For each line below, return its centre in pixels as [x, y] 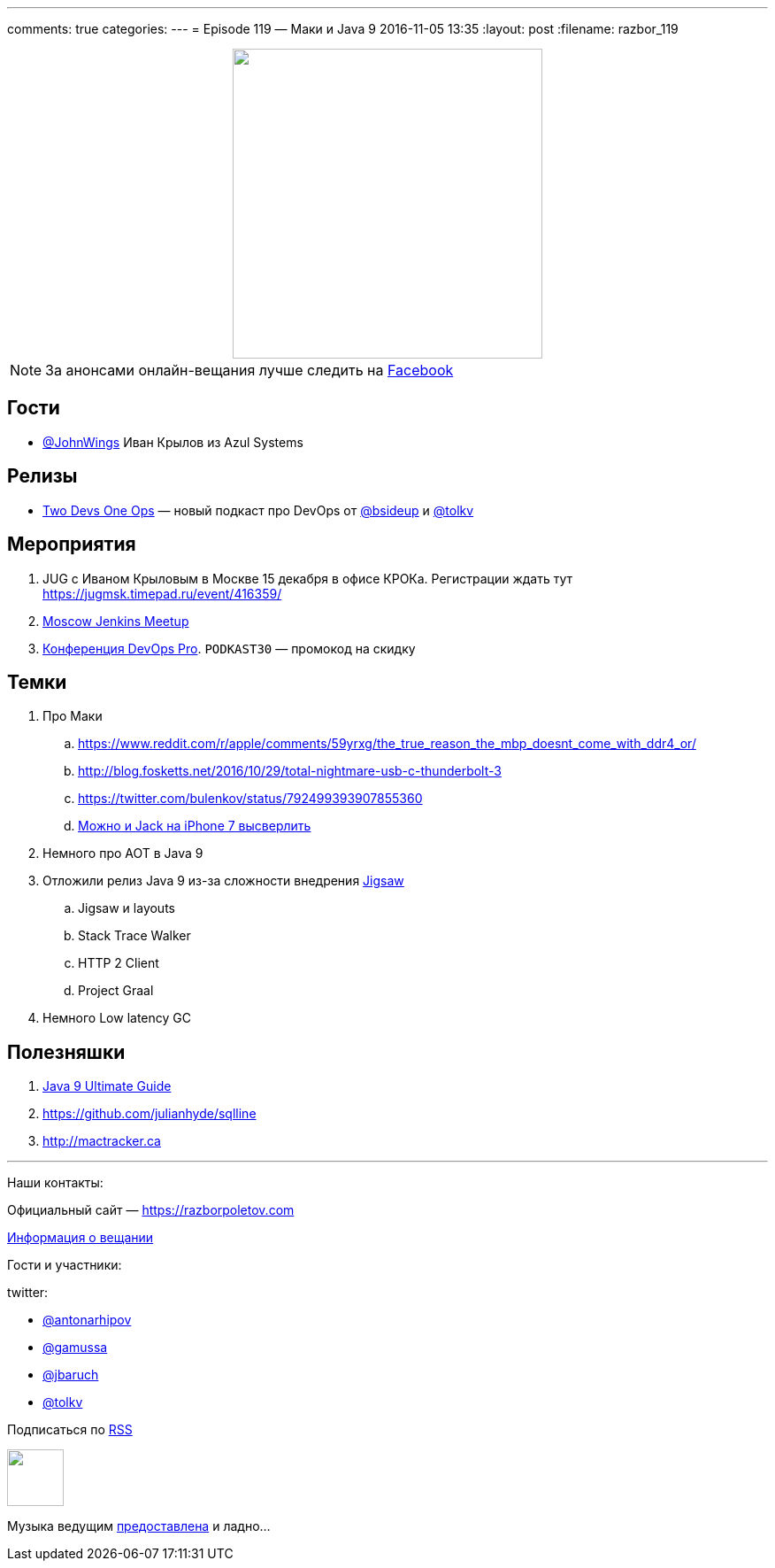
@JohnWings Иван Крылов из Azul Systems [173, 442]
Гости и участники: [65, 1265]
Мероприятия [72, 545]
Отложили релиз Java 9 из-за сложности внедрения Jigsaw [223, 881]
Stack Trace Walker [134, 936]
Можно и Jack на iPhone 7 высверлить [195, 826]
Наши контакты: [55, 1183]
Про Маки [73, 716]
